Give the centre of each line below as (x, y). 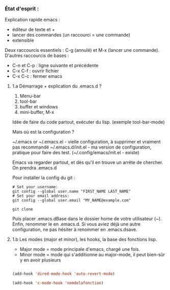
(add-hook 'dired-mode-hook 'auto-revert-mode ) (63, 274)
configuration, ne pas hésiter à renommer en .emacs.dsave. (75, 229)
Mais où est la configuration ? (43, 132)
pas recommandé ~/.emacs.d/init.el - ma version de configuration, (82, 147)
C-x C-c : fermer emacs (37, 76)
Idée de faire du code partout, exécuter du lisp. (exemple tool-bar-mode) (88, 122)
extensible (23, 40)
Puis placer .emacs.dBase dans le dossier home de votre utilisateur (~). (87, 219)
